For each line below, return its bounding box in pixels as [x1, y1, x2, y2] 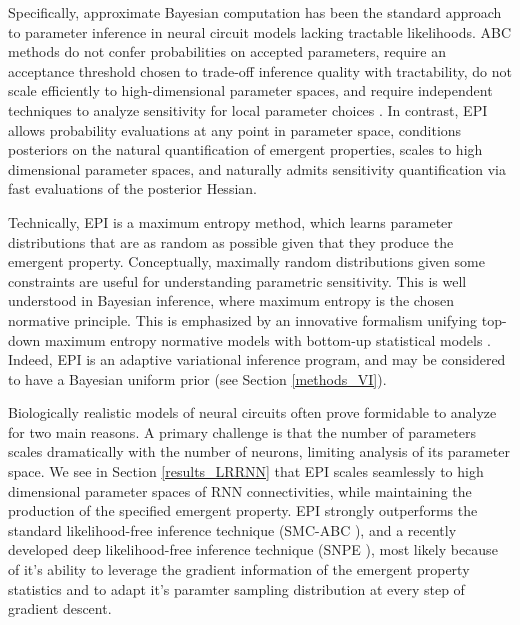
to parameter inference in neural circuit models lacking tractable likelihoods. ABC [8, 21, 512, 42]
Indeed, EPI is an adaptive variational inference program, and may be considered [8, 349, 506, 370]
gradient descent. [8, 598, 112, 619]
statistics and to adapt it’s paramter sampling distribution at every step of [8, 578, 465, 599]
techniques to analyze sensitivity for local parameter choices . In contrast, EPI [8, 99, 488, 120]
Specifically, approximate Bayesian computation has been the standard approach [8, 2, 502, 22]
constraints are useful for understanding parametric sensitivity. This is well [8, 270, 467, 291]
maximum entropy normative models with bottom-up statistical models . [44, 329, 491, 350]
